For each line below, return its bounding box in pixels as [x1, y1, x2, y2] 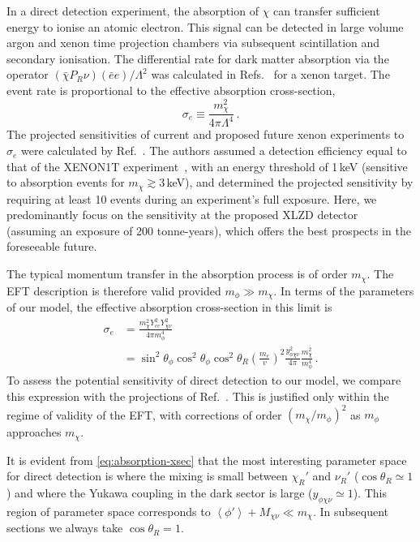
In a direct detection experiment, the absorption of [6, 2, 259, 19]
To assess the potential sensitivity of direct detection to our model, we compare [6, 372, 401, 389]
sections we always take [6, 519, 123, 536]
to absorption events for [6, 174, 125, 191]
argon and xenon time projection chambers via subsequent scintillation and [6, 34, 380, 51]
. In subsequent [312, 502, 388, 519]
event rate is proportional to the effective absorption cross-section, [6, 81, 336, 98]
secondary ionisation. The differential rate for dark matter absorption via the [6, 49, 389, 67]
